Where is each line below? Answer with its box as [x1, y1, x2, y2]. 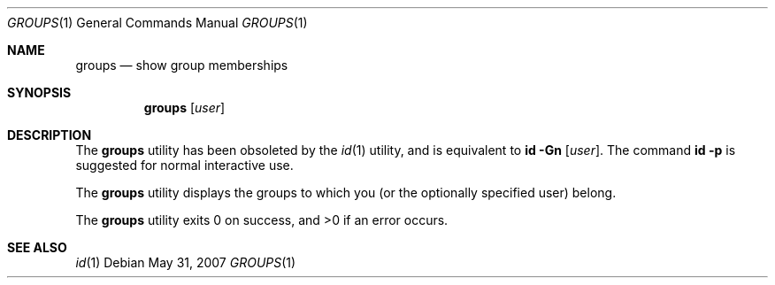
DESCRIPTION [7, 127, 92, 142]
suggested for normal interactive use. [75, 158, 294, 173]
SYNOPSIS [7, 85, 72, 100]
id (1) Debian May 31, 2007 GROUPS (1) [75, 255, 296, 270]
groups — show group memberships [75, 58, 288, 73]
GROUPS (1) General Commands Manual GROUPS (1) [7, 15, 308, 30]
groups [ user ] [143, 100, 226, 115]
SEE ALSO [7, 240, 67, 255]
